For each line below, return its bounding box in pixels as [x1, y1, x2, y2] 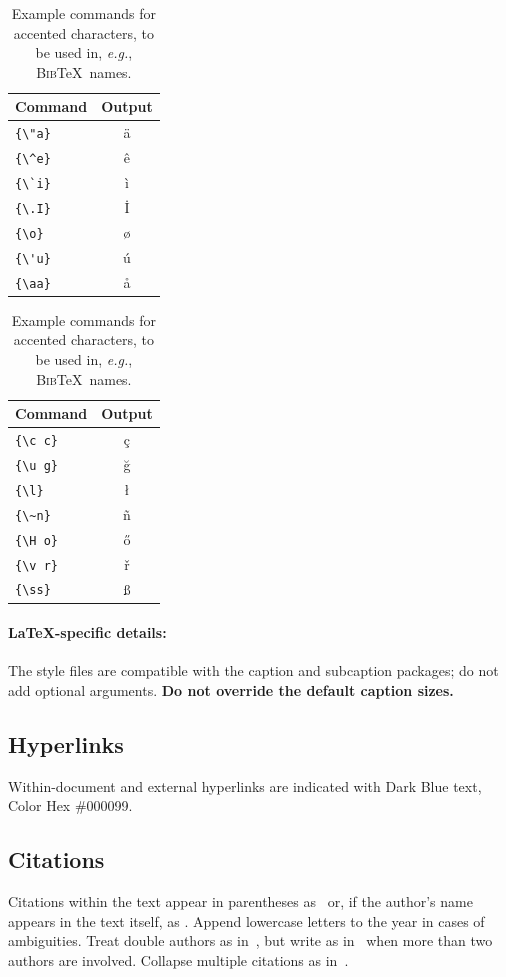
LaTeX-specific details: [8, 622, 167, 643]
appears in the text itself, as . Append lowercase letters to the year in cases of [8, 910, 485, 931]
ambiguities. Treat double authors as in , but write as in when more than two [8, 930, 493, 951]
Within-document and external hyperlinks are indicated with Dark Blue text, [8, 775, 482, 796]
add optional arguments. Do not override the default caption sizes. [8, 680, 454, 701]
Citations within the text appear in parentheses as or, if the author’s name [8, 891, 473, 912]
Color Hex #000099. [8, 795, 133, 816]
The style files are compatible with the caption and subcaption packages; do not [8, 660, 499, 681]
